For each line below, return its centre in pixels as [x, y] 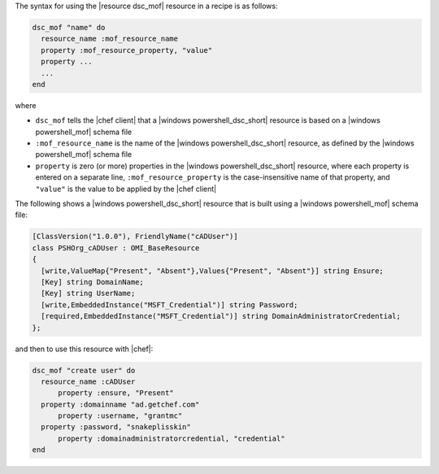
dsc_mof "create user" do [84, 370]
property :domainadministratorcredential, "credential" [172, 438]
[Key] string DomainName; [92, 282]
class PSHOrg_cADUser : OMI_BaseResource [116, 248]
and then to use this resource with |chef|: [84, 349]
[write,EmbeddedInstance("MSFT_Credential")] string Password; [170, 304]
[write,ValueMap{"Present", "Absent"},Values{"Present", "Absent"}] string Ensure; [212, 271]
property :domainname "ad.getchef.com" [120, 404]
